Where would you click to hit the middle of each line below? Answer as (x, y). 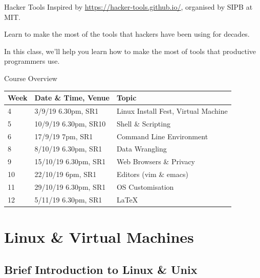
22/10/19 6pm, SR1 (66, 174)
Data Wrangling (142, 149)
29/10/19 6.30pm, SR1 (70, 186)
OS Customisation (145, 186)
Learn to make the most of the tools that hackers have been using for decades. (127, 34)
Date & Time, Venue (72, 98)
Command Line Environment (162, 136)
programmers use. (32, 61)
